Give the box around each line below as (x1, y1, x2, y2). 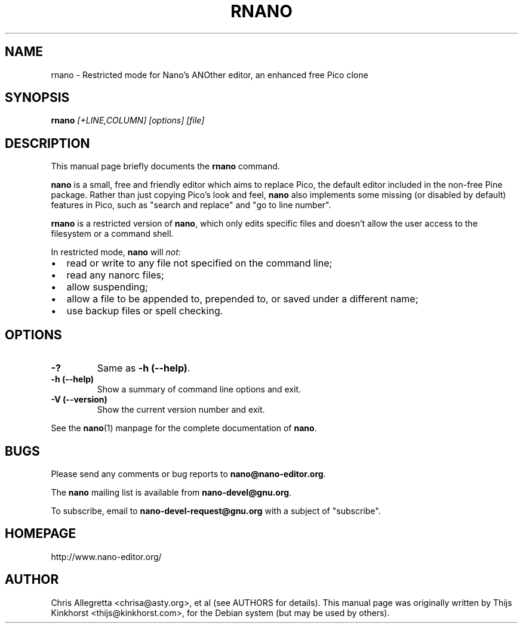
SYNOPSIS (5, 90, 70, 106)
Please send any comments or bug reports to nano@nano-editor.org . (51, 468, 326, 479)
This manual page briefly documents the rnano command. (51, 161, 280, 172)
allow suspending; (66, 281, 148, 293)
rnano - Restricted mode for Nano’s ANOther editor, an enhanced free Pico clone (51, 69, 368, 80)
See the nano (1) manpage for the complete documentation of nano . (51, 423, 317, 434)
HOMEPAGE (5, 526, 76, 542)
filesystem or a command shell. (51, 228, 174, 239)
